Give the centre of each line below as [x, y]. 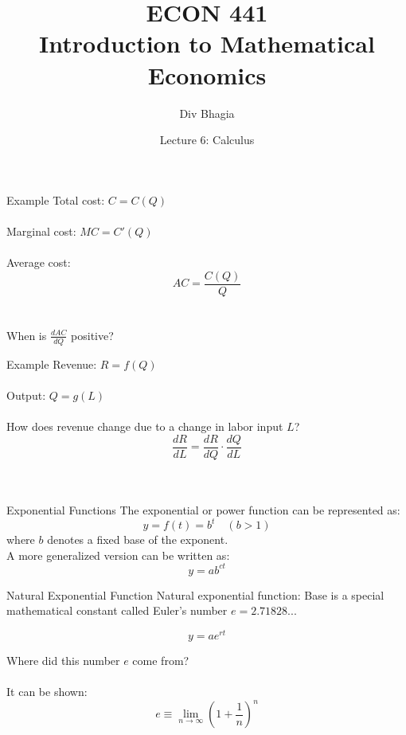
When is [27, 335]
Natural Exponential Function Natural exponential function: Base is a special [195, 594]
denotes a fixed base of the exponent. [138, 540]
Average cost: [39, 262]
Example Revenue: [52, 364]
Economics [207, 74]
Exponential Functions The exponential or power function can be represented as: [203, 509]
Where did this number [63, 660]
